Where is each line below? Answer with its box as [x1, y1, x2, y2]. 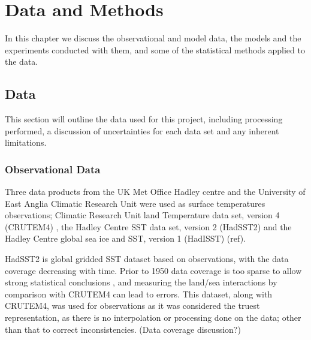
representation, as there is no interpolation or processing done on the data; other [5, 311, 301, 324]
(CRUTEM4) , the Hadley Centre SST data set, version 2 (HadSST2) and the [5, 220, 292, 233]
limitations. [5, 136, 47, 149]
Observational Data [5, 161, 101, 176]
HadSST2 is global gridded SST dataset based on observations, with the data [5, 252, 289, 265]
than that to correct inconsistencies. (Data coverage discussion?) [5, 323, 241, 335]
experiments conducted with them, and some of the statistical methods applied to [5, 43, 305, 56]
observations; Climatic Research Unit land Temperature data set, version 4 [5, 209, 280, 221]
